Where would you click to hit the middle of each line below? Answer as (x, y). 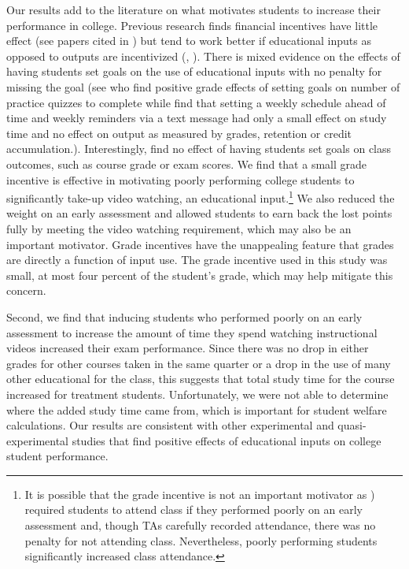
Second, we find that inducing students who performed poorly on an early (184, 316)
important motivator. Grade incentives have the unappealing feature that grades (200, 244)
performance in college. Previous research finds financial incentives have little (192, 25)
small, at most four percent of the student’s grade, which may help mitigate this (200, 275)
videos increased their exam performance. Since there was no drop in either (188, 348)
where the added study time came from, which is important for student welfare (197, 409)
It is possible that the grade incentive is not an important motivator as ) (200, 494)
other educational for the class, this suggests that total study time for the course (201, 379)
